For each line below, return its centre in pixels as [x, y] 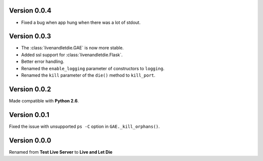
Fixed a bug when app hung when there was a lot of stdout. [81, 22]
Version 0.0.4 [30, 10]
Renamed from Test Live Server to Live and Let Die [61, 152]
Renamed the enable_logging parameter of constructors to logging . [93, 68]
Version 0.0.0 [30, 140]
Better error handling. [43, 61]
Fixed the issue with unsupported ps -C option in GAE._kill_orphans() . [85, 126]
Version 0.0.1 [29, 115]
